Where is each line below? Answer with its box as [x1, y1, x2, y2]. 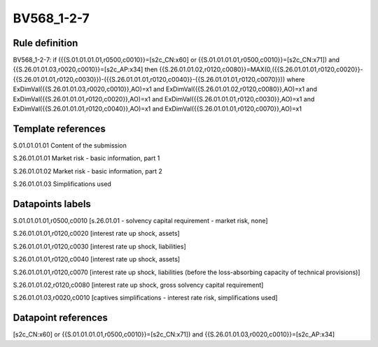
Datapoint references [13, 312, 108, 324]
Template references [13, 122, 106, 134]
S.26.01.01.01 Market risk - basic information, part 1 [13, 154, 160, 162]
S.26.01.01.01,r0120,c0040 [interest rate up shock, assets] [13, 255, 181, 264]
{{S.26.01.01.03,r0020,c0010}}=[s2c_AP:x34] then [13, 65, 158, 73]
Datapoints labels [13, 198, 91, 210]
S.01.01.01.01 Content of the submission [13, 141, 127, 150]
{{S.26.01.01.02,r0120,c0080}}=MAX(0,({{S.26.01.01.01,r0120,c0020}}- [159, 65, 363, 73]
